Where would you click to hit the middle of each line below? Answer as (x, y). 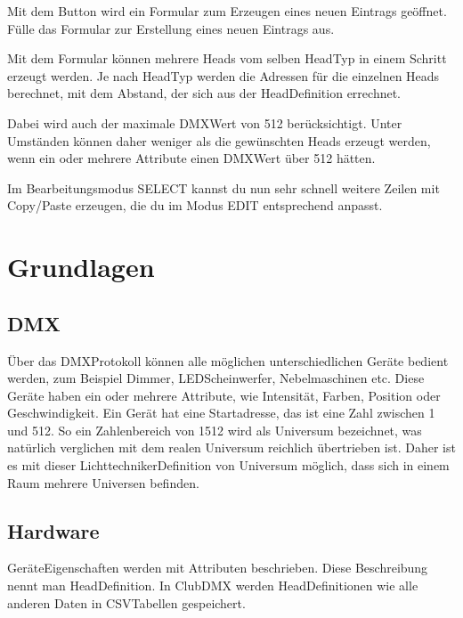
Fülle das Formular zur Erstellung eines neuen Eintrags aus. (171, 28)
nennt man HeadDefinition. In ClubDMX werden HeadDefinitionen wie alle (213, 585)
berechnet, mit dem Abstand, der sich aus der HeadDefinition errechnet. (204, 93)
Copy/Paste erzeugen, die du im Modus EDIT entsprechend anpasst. (195, 205)
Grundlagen (81, 267)
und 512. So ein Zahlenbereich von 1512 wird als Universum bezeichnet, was (215, 430)
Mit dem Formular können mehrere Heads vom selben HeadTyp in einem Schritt (227, 58)
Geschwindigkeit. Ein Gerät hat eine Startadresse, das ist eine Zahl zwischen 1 (221, 413)
